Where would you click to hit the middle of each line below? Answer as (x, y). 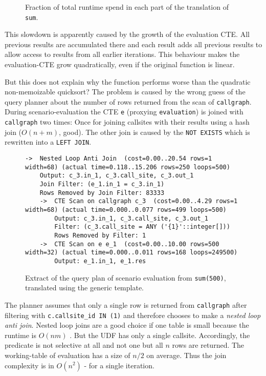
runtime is (20, 335)
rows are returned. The (208, 345)
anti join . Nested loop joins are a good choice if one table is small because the (127, 325)
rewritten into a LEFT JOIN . (48, 142)
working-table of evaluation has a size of (68, 355)
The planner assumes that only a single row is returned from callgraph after (126, 304)
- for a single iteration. (119, 365)
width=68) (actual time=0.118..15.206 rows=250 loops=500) (128, 167)
